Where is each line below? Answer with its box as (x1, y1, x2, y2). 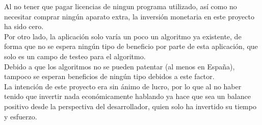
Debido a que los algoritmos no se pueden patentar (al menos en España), (4, 61, 235, 71)
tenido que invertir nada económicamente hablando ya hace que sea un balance (4, 91, 251, 102)
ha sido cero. (4, 21, 44, 32)
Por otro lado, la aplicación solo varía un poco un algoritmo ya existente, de (4, 31, 242, 41)
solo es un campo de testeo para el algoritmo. (4, 51, 146, 61)
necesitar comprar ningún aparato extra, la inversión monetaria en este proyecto (4, 11, 254, 21)
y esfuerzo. (4, 111, 37, 121)
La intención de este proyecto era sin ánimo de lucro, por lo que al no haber (4, 81, 242, 91)
